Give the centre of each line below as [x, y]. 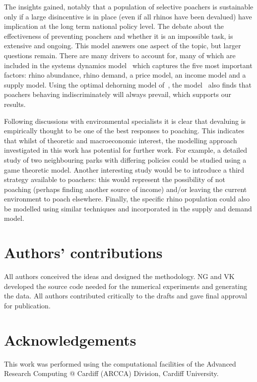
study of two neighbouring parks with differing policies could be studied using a [125, 159]
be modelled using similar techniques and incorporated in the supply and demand [128, 208]
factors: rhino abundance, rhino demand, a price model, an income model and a [125, 75]
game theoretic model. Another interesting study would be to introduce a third [124, 169]
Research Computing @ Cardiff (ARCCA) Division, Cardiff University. [111, 373]
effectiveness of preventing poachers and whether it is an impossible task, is [119, 36]
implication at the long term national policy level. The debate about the [114, 26]
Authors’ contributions [83, 252]
